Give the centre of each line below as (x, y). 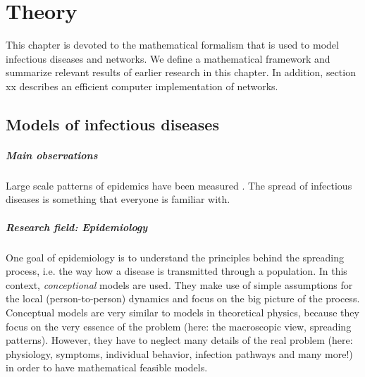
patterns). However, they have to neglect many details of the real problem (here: (179, 340)
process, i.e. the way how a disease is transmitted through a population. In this (177, 271)
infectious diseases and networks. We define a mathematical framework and (168, 58)
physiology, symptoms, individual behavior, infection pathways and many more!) (179, 353)
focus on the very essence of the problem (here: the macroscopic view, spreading (179, 326)
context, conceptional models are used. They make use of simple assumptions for (179, 284)
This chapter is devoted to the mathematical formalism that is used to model (172, 45)
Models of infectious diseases (112, 124)
